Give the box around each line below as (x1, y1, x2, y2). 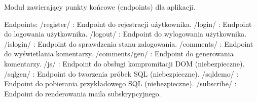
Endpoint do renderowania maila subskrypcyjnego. (4, 88, 161, 98)
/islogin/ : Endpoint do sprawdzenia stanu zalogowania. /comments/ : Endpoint (4, 38, 253, 49)
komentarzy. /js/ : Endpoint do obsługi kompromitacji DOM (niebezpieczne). (4, 58, 245, 69)
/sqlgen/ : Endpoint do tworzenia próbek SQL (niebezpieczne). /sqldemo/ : (4, 68, 239, 79)
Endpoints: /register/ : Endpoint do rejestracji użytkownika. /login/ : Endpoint (4, 18, 252, 29)
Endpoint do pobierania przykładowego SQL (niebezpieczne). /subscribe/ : (4, 78, 237, 89)
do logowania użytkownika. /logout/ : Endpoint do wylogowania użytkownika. (4, 28, 247, 39)
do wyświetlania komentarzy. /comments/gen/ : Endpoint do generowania (4, 48, 234, 59)
